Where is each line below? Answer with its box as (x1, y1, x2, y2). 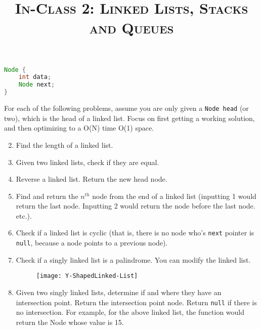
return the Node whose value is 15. (16, 316, 124, 327)
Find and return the (16, 190, 78, 201)
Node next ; (18, 81, 55, 89)
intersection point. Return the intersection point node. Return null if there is (16, 297, 257, 307)
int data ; (18, 73, 52, 81)
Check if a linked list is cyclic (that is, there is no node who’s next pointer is (16, 227, 254, 238)
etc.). (16, 210, 32, 221)
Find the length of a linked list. (16, 139, 113, 150)
